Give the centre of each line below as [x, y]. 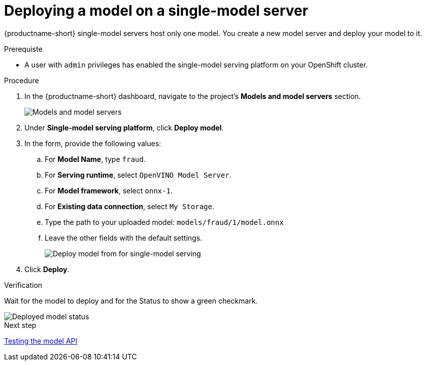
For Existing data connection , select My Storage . [129, 206]
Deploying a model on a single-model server [156, 11]
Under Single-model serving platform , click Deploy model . [124, 127]
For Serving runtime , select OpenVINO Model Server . [138, 175]
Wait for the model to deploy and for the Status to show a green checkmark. [131, 301]
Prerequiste [23, 49]
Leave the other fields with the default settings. [124, 238]
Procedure [22, 80]
